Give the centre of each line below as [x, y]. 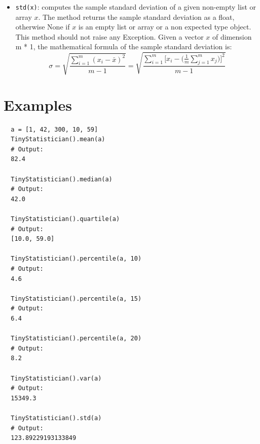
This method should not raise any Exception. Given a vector [109, 36]
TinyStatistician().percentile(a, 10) [76, 259]
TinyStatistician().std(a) [56, 418]
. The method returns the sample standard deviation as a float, [136, 17]
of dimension [232, 36]
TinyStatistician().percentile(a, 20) [76, 339]
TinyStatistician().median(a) [62, 179]
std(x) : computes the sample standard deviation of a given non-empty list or [136, 7]
